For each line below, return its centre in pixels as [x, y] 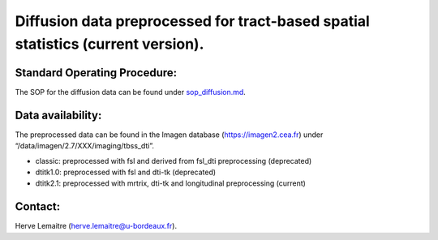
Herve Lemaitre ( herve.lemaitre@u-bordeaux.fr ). [96, 226]
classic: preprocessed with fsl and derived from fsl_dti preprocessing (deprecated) [174, 161]
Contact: [38, 207]
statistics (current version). [109, 44]
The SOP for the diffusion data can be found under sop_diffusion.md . [131, 92]
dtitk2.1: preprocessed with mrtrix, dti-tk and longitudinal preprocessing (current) [170, 183]
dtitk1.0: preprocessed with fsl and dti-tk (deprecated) [126, 172]
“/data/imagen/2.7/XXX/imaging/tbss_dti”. [84, 146]
